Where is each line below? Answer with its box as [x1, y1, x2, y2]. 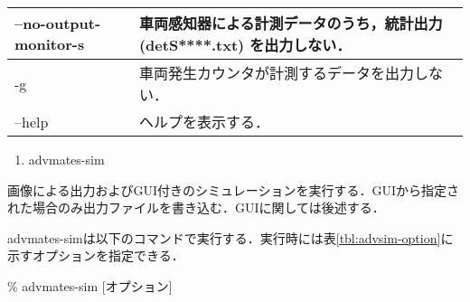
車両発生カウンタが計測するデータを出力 [138, 62, 414, 83]
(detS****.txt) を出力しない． [138, 34, 352, 55]
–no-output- [14, 13, 101, 33]
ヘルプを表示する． [138, 111, 269, 132]
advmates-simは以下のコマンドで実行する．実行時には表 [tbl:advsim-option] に [7, 228, 454, 247]
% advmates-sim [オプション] [7, 276, 173, 295]
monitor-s [14, 33, 85, 54]
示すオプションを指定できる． [7, 246, 184, 265]
